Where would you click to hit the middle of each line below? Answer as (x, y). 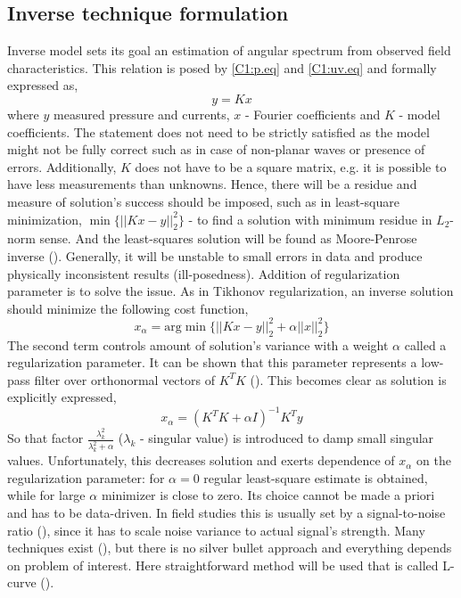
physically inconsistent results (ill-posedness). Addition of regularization (204, 273)
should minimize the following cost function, (128, 308)
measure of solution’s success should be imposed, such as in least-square (204, 201)
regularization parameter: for (86, 477)
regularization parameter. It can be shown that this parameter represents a (212, 362)
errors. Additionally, (62, 166)
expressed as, (43, 85)
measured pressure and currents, (142, 114)
